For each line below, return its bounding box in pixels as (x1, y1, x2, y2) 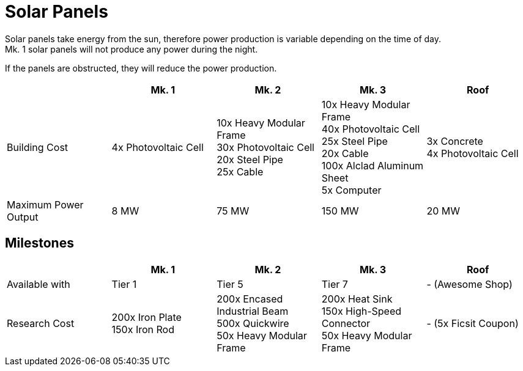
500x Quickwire (217, 317, 289, 329)
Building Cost (7, 141, 69, 153)
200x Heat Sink (321, 292, 393, 305)
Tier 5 (217, 277, 243, 290)
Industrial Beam (217, 304, 289, 317)
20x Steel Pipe (217, 153, 283, 166)
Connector (321, 317, 371, 329)
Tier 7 (321, 277, 348, 290)
